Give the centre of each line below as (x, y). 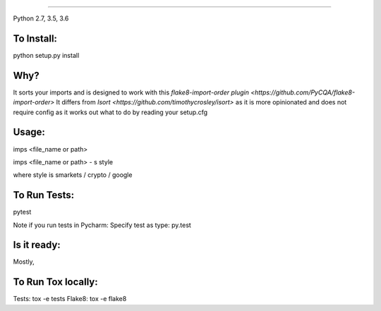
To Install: (35, 38)
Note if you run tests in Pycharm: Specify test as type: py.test (102, 225)
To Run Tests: (44, 195)
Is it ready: (37, 245)
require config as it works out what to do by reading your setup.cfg (110, 112)
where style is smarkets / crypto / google (73, 175)
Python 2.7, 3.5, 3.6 (41, 18)
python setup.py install (46, 55)
